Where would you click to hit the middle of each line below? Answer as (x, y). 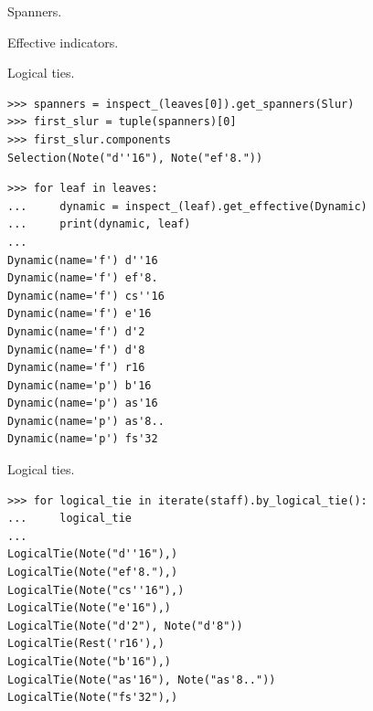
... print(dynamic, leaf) (99, 224)
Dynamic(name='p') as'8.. (86, 421)
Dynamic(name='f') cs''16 (86, 296)
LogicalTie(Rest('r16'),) (86, 644)
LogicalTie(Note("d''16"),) (93, 554)
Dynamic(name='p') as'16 (83, 403)
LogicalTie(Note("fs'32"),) (93, 698)
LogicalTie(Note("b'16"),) (89, 662)
